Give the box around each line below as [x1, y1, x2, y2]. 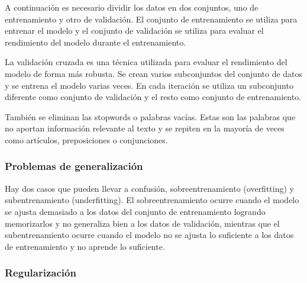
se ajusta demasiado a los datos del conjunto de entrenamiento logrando [5, 205, 266, 217]
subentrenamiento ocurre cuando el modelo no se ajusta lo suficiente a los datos [5, 229, 294, 241]
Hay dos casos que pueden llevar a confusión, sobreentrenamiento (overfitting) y [5, 182, 294, 194]
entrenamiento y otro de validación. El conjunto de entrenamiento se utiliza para [5, 12, 298, 25]
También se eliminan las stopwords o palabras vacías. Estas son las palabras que [5, 110, 296, 123]
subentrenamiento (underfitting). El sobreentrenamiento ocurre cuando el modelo [5, 194, 299, 206]
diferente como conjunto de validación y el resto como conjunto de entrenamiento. [5, 91, 302, 103]
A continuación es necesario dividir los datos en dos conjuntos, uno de [5, 1, 258, 13]
